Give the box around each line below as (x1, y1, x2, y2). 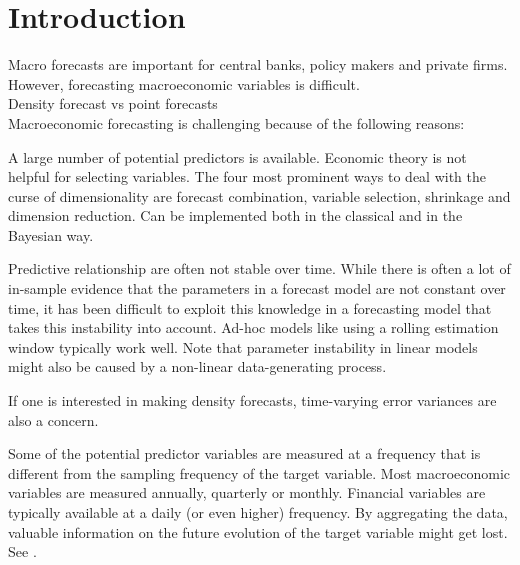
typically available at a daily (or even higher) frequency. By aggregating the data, (8, 502, 508, 522)
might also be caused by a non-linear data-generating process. (8, 356, 387, 377)
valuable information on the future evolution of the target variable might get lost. (8, 521, 508, 542)
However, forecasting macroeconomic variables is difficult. (8, 73, 360, 94)
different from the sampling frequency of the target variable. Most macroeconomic (8, 462, 511, 483)
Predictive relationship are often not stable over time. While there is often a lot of (8, 258, 511, 279)
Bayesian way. (8, 224, 94, 245)
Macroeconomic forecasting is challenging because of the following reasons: (8, 112, 465, 133)
